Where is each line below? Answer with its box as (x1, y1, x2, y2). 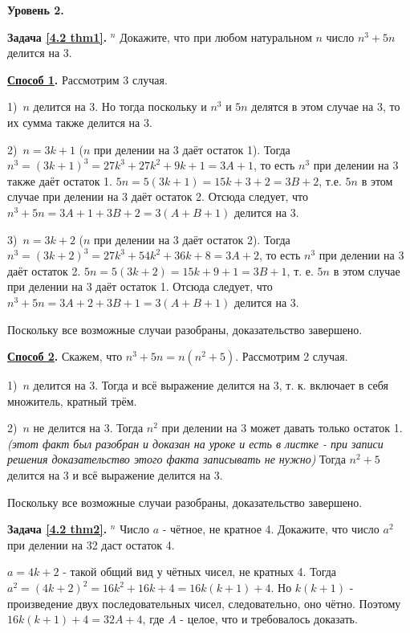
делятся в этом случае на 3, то (251, 98, 400, 115)
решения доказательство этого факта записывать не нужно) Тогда (7, 451, 346, 468)
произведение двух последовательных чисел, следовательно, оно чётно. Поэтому (7, 594, 401, 611)
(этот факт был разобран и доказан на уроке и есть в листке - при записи (7, 435, 384, 451)
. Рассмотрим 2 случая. (235, 348, 348, 365)
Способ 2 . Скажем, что (7, 348, 123, 365)
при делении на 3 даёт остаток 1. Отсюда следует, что (7, 278, 273, 295)
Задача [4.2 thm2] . (7, 521, 108, 537)
